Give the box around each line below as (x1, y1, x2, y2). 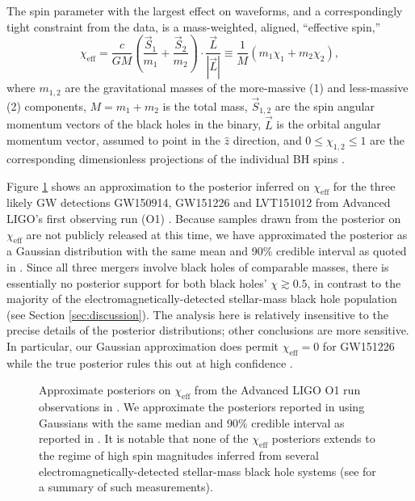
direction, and (233, 132, 302, 149)
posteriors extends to (271, 430, 375, 447)
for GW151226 (322, 338, 395, 355)
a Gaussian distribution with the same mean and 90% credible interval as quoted (6, 242, 407, 259)
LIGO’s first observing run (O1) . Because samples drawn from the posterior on (6, 210, 401, 227)
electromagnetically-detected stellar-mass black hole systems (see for (39, 462, 376, 479)
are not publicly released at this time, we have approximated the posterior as (26, 225, 408, 242)
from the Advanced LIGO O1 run (194, 381, 361, 398)
